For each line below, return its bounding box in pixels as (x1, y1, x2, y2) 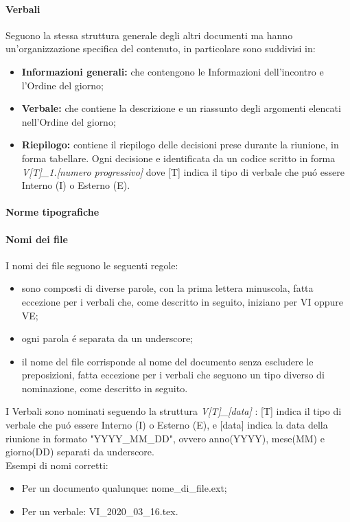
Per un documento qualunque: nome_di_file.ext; (21, 481, 227, 495)
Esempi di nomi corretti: (5, 457, 108, 472)
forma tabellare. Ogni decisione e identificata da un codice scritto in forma (21, 150, 336, 165)
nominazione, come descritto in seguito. (21, 381, 188, 395)
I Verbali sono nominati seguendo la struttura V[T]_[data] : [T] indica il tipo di (5, 404, 342, 418)
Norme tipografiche (5, 205, 100, 219)
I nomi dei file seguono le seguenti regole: (5, 258, 178, 272)
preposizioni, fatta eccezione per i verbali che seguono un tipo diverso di (21, 367, 325, 382)
